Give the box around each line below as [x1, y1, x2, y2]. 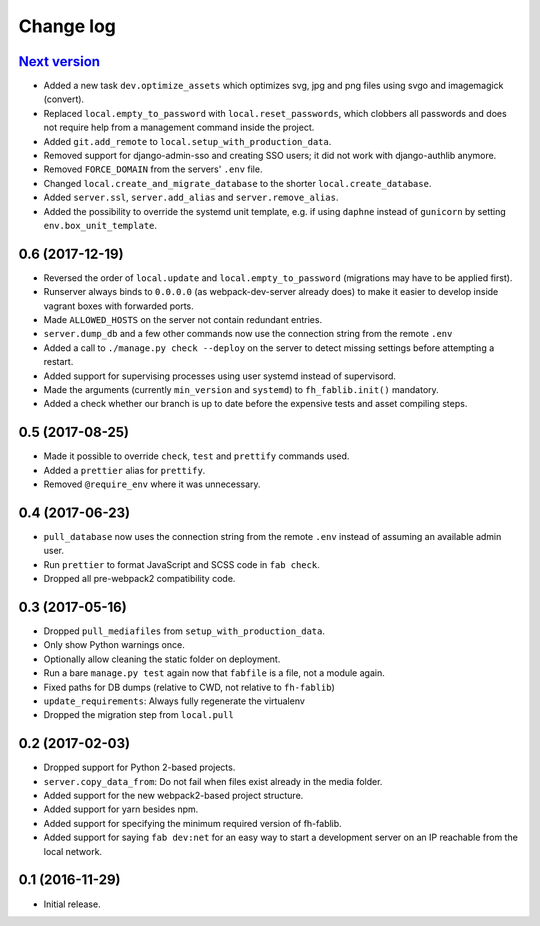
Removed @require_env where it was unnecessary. [43, 478, 261, 490]
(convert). [43, 93, 85, 105]
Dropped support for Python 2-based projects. [43, 761, 236, 774]
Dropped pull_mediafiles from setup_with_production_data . [43, 625, 325, 637]
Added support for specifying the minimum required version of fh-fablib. [43, 817, 342, 829]
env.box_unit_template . [43, 219, 158, 231]
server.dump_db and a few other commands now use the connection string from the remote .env [43, 328, 453, 340]
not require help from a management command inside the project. [43, 121, 315, 134]
